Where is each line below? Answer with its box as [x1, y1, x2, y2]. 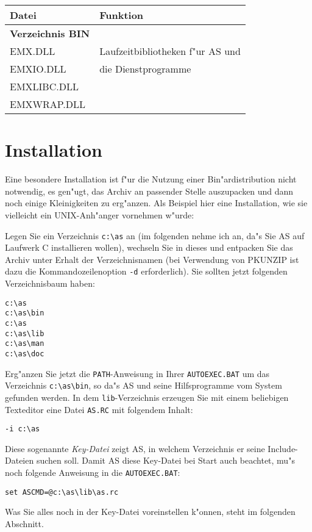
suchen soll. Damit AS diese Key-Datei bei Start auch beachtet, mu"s [36, 454, 295, 467]
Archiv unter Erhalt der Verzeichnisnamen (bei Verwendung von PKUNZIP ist [5, 253, 299, 265]
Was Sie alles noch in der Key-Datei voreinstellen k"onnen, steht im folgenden [5, 505, 296, 518]
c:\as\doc [5, 349, 44, 358]
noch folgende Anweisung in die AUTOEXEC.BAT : [5, 466, 180, 478]
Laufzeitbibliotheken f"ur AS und [99, 44, 241, 58]
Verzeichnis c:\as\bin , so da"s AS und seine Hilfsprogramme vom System [5, 379, 282, 392]
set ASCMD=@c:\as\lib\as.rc [5, 487, 119, 497]
